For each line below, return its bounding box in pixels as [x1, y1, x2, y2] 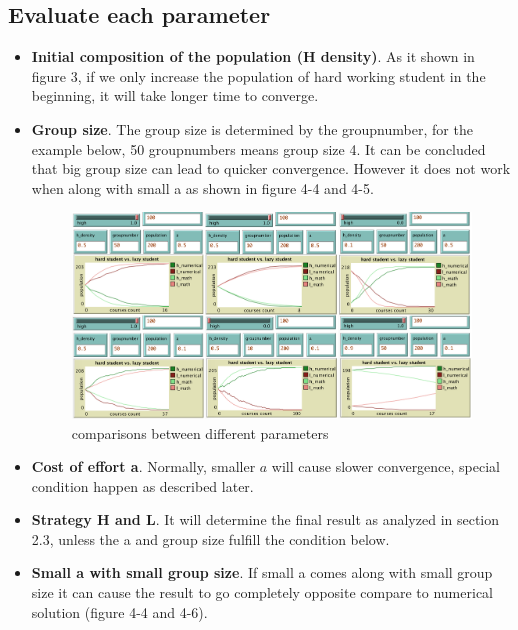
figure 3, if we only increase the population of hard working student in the [31, 65, 486, 86]
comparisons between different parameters [71, 422, 329, 443]
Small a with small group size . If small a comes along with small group [31, 562, 493, 583]
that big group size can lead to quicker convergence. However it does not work [31, 158, 511, 179]
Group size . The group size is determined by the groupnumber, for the [31, 118, 473, 139]
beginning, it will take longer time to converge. [31, 85, 319, 106]
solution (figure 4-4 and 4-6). [31, 601, 208, 622]
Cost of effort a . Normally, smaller [31, 456, 256, 477]
